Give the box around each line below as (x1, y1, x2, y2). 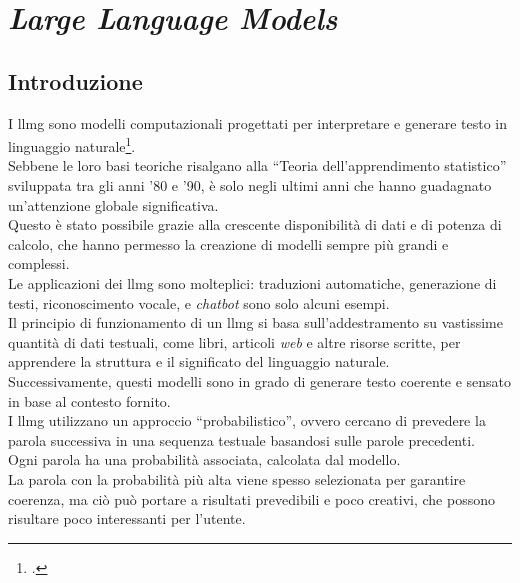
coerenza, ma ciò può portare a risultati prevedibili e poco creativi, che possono (8, 488, 495, 509)
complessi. (8, 253, 70, 274)
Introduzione (8, 65, 143, 96)
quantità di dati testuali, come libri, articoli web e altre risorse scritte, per (8, 331, 461, 352)
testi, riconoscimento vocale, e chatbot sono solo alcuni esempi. (8, 292, 390, 313)
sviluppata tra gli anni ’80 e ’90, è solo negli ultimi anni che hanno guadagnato (8, 175, 492, 196)
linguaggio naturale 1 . (8, 133, 136, 156)
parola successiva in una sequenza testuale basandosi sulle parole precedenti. (8, 429, 475, 450)
